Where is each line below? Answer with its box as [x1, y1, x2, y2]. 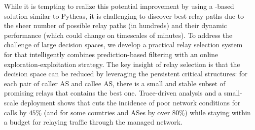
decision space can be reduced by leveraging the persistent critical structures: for [4, 68, 248, 79]
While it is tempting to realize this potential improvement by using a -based [4, 1, 234, 11]
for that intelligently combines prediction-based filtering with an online [4, 49, 218, 59]
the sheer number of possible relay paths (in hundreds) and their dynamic [4, 20, 227, 31]
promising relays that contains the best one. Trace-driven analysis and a [4, 88, 222, 98]
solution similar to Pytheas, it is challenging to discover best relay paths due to [4, 10, 244, 21]
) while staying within [184, 107, 251, 117]
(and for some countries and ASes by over [43, 107, 170, 117]
